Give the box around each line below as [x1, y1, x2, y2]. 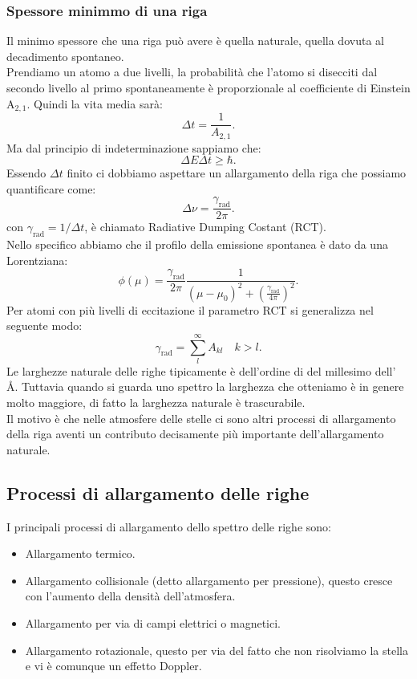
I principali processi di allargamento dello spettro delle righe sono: [6, 518, 331, 535]
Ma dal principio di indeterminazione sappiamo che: [6, 139, 261, 156]
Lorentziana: [6, 251, 68, 268]
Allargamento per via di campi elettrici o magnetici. [25, 615, 281, 632]
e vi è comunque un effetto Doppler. [25, 657, 202, 674]
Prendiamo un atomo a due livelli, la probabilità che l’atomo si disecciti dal [6, 63, 378, 80]
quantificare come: [6, 180, 96, 197]
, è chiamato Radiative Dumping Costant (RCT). [84, 218, 326, 235]
